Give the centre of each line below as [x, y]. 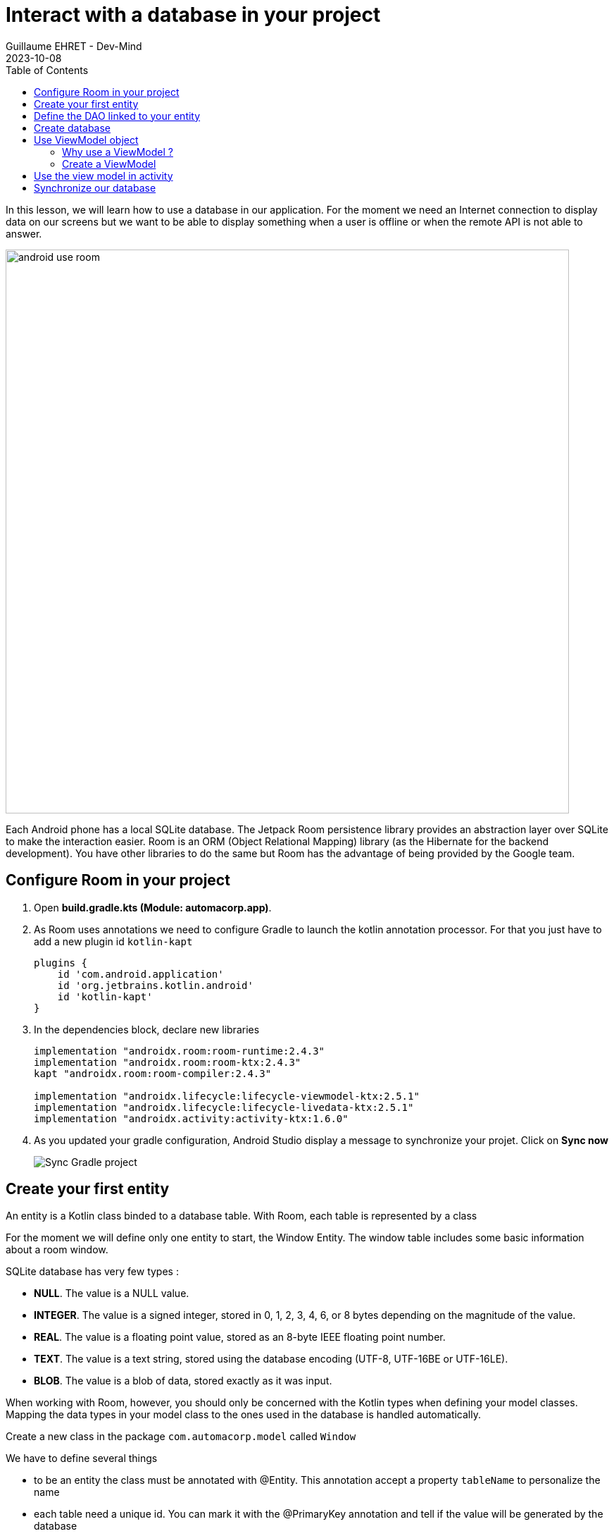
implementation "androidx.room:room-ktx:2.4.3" [168, 1062]
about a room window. [57, 1250]
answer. [24, 233]
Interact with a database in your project [193, 15]
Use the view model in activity [104, 176]
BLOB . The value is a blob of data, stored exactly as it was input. [183, 1381]
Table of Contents [47, 70]
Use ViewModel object [86, 140]
